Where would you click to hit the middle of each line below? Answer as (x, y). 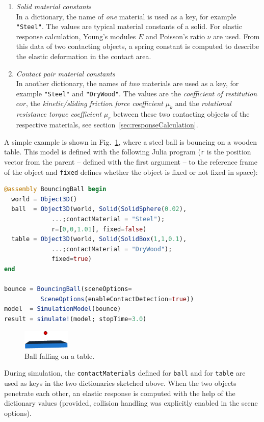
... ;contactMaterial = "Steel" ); (108, 219)
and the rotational (203, 103)
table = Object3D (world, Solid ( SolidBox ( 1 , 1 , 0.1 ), (99, 239)
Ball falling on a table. (60, 355)
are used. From (236, 36)
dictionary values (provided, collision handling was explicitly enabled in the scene (131, 403)
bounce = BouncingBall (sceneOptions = (68, 289)
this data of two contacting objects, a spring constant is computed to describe (138, 46)
